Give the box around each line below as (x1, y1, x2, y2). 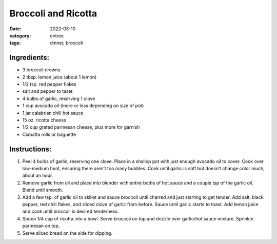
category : (9, 32, 31, 38)
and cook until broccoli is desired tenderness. (22, 208, 119, 215)
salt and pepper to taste (22, 88, 73, 94)
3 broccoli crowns (22, 67, 61, 73)
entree (50, 32, 64, 38)
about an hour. (22, 172, 53, 179)
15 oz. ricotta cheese (22, 117, 67, 123)
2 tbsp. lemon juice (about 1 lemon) (22, 74, 97, 80)
